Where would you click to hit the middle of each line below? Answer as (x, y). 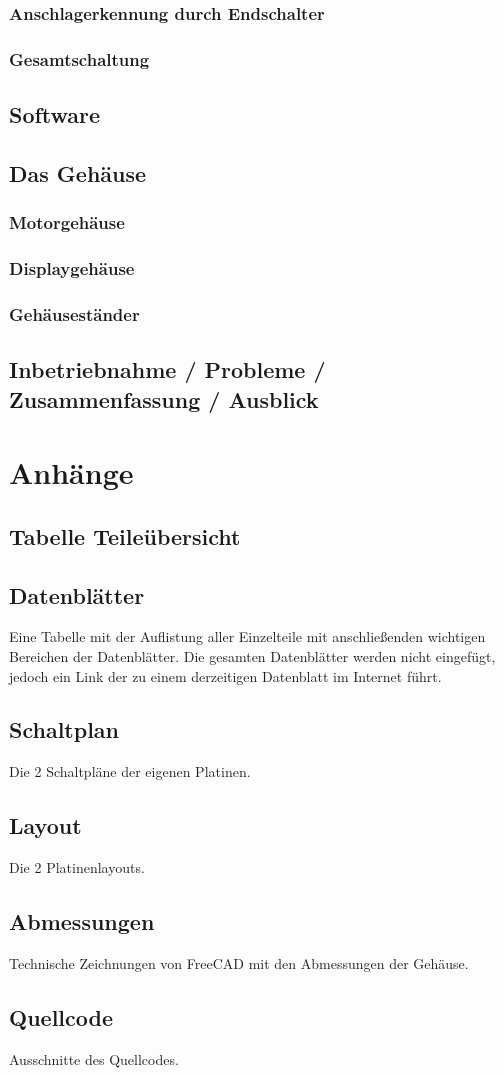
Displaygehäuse (72, 268)
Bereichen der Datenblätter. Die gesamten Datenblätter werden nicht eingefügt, (252, 655)
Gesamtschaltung (79, 58)
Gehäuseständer (74, 313)
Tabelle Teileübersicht (125, 535)
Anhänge (71, 472)
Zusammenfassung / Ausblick (164, 398)
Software (55, 114)
